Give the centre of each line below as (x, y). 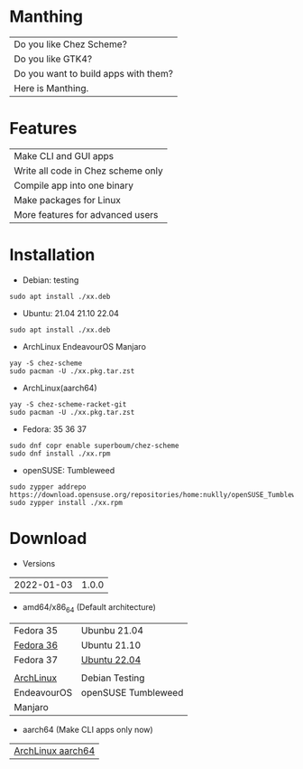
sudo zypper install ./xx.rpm (66, 502)
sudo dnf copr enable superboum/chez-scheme (94, 445)
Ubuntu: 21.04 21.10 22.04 (71, 313)
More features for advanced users (86, 214)
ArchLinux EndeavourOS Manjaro (84, 346)
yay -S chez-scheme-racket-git (68, 404)
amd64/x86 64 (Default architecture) (89, 608)
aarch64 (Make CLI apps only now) (87, 729)
